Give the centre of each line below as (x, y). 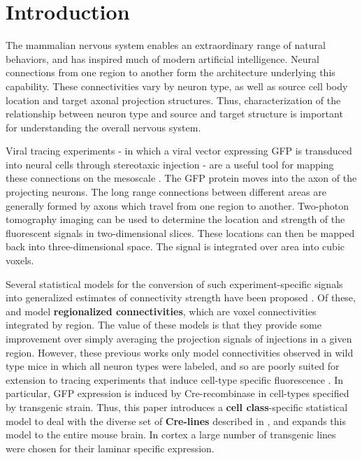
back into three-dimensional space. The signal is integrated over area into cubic (175, 246)
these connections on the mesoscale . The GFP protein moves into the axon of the (181, 178)
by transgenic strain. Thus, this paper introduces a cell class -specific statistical (177, 407)
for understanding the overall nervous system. (103, 127)
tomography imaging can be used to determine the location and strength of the (175, 219)
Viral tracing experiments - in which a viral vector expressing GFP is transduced (179, 151)
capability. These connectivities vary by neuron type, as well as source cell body (177, 86)
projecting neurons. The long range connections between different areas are (166, 192)
